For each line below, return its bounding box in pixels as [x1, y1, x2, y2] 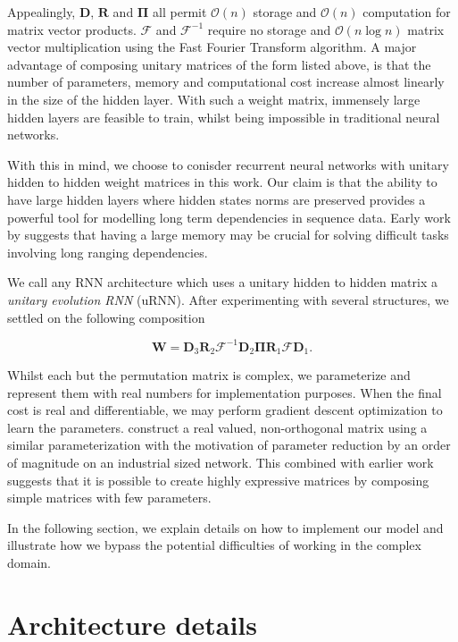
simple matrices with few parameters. [7, 488, 212, 507]
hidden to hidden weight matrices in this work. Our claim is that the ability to [7, 173, 437, 191]
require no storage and [207, 20, 331, 38]
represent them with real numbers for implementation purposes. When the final [7, 383, 442, 401]
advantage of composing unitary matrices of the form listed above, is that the [7, 55, 431, 73]
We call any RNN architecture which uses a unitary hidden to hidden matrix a [7, 273, 437, 291]
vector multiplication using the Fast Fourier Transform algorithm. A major [7, 38, 417, 56]
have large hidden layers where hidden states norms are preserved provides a [7, 190, 426, 208]
